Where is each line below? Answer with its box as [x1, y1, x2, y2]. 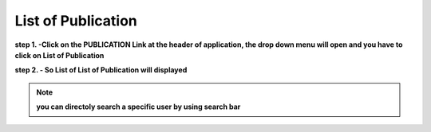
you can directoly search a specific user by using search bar [36, 102, 241, 111]
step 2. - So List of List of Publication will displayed [14, 65, 188, 75]
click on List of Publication [14, 50, 105, 60]
